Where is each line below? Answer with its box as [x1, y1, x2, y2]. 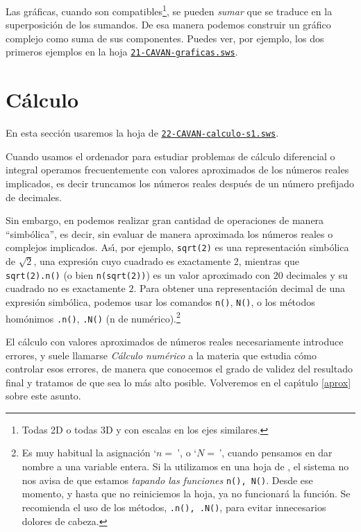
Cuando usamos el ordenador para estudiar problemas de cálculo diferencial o [6, 148, 335, 163]
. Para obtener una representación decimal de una [133, 281, 345, 295]
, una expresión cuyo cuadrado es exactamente [33, 254, 231, 268]
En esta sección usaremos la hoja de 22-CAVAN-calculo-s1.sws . [6, 126, 279, 140]
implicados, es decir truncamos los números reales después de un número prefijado [6, 176, 355, 191]
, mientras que [238, 254, 300, 268]
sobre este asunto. [6, 388, 81, 403]
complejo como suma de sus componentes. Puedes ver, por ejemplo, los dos [6, 31, 324, 45]
